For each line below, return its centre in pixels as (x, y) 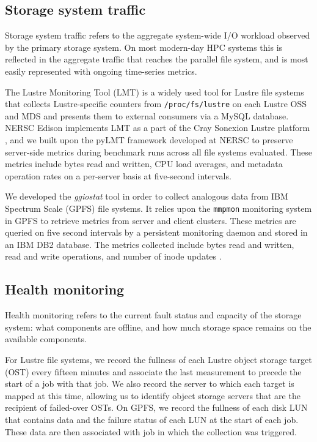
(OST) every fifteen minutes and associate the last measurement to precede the (153, 371)
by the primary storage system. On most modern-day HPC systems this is (144, 47)
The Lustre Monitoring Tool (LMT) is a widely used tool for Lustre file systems (155, 92)
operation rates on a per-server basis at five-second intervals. (118, 175)
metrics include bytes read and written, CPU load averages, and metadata (144, 164)
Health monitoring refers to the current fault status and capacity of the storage (153, 315)
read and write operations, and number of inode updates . (113, 256)
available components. (46, 339)
